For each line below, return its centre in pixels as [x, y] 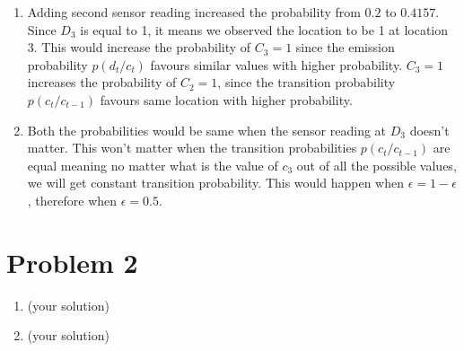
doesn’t [429, 130]
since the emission [345, 47]
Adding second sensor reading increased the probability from [194, 12]
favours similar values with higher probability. [276, 64]
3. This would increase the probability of [139, 47]
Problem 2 [72, 262]
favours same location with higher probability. [226, 99]
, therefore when [72, 200]
